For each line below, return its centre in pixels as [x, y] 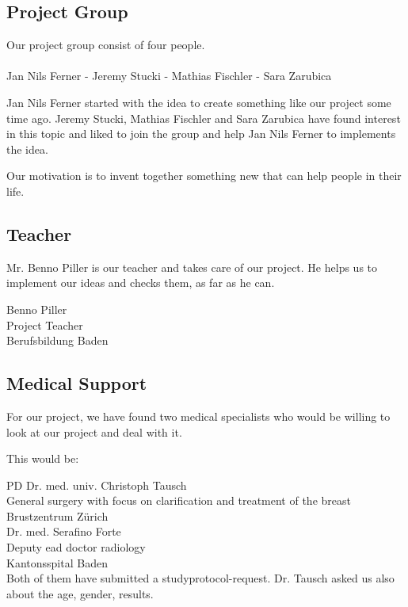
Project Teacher [45, 324]
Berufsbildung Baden [57, 340]
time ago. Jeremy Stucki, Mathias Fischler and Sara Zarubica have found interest [204, 118]
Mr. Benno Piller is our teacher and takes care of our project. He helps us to [192, 267]
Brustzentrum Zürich [57, 515]
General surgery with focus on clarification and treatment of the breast [179, 500]
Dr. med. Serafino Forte [64, 531]
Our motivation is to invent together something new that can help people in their [204, 176]
